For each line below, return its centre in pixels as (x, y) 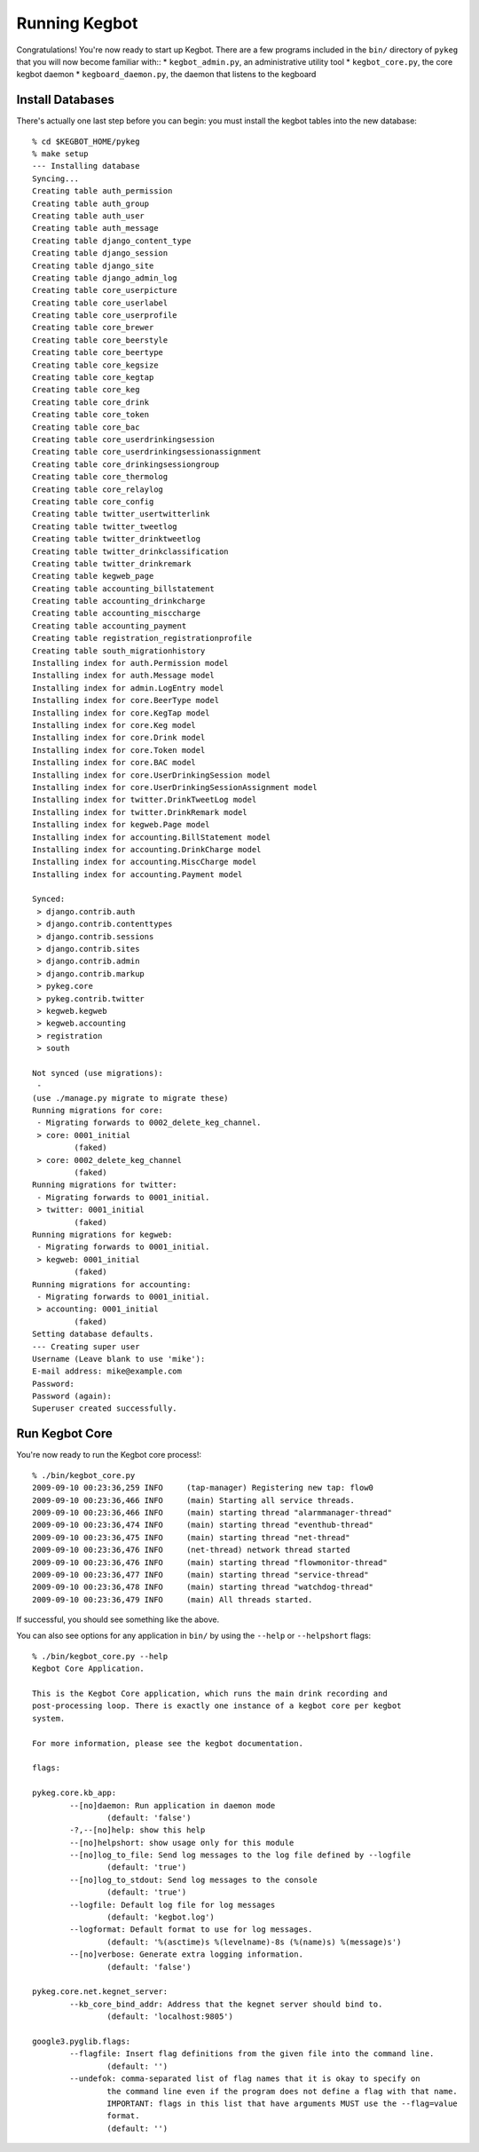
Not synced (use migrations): (98, 1073)
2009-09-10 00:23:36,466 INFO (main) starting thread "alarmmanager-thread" (212, 1512)
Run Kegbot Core (64, 1434)
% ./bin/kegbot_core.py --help (100, 1656)
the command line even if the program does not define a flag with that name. (283, 2091)
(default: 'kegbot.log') (161, 1917)
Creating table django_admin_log (105, 278)
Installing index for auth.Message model (123, 676)
